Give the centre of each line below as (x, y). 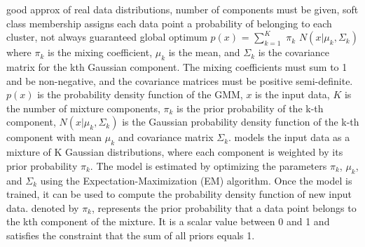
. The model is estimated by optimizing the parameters (208, 165)
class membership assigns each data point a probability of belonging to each (169, 23)
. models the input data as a (289, 137)
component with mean (54, 137)
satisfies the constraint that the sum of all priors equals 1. (131, 235)
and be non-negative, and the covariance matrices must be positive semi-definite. (180, 80)
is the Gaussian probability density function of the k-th (241, 122)
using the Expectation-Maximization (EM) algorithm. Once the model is (196, 180)
